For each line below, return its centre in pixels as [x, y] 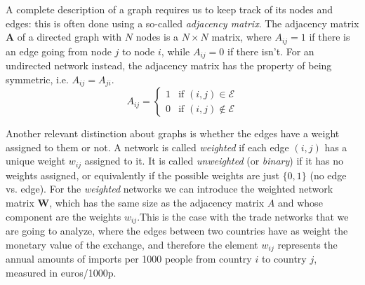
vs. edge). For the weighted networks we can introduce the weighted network [170, 189]
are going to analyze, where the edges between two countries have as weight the [177, 231]
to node [139, 51]
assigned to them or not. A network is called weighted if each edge [147, 147]
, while [175, 51]
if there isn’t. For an [271, 51]
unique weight [36, 161]
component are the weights [64, 216]
